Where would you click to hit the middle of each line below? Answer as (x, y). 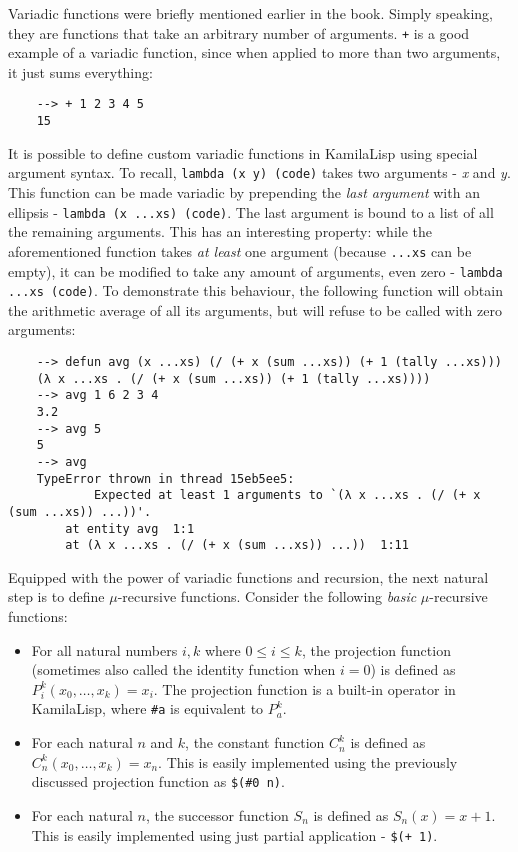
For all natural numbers (104, 649)
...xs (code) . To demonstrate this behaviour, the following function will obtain (255, 290)
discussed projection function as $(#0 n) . (158, 781)
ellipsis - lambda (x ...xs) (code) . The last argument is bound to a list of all (251, 211)
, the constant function (255, 742)
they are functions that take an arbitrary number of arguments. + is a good (239, 32)
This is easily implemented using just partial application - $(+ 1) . (234, 834)
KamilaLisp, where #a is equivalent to (147, 708)
